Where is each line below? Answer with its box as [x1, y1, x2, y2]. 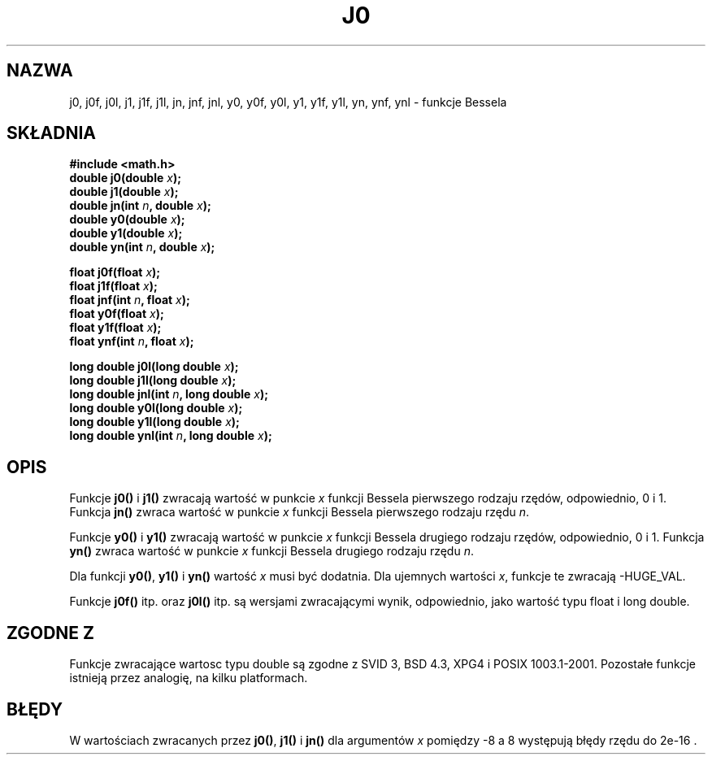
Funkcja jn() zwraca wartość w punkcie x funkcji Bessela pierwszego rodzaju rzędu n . [69, 505, 530, 520]
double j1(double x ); [69, 185, 179, 199]
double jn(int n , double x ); [69, 198, 211, 213]
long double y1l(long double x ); [69, 415, 240, 429]
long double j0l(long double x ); [69, 359, 239, 374]
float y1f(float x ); [69, 320, 162, 335]
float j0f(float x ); [69, 265, 161, 280]
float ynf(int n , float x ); [69, 334, 194, 349]
